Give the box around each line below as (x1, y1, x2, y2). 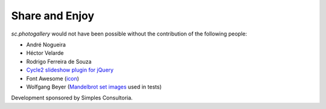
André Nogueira (26, 41, 66, 48)
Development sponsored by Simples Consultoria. (11, 94, 133, 102)
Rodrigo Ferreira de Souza (26, 58, 92, 65)
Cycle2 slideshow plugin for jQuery (26, 66, 114, 73)
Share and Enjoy (11, 9, 95, 22)
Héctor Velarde (26, 49, 64, 57)
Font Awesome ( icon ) (26, 75, 80, 82)
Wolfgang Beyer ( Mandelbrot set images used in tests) (26, 83, 162, 90)
